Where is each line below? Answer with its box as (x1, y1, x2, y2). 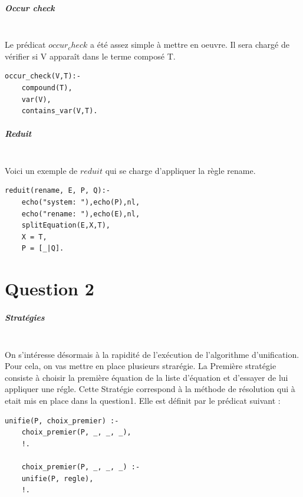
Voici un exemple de (5, 164, 78, 176)
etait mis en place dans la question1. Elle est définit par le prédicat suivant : (5, 394, 281, 406)
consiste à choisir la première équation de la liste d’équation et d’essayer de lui (5, 371, 288, 383)
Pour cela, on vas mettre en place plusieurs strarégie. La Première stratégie (5, 360, 276, 372)
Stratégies (5, 311, 45, 323)
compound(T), (21, 83, 73, 92)
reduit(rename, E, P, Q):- (5, 186, 110, 195)
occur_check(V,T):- (5, 72, 81, 81)
